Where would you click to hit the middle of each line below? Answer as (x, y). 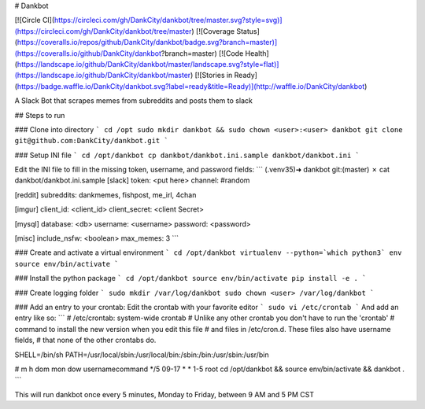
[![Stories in (214, 76)
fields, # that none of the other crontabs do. (85, 340)
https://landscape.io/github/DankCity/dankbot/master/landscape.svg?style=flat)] (148, 64)
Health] (257, 53)
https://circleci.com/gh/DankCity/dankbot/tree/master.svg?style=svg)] (168, 20)
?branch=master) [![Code (202, 53)
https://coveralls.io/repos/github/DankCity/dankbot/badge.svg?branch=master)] (147, 42)
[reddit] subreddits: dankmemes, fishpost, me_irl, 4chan (105, 195)
